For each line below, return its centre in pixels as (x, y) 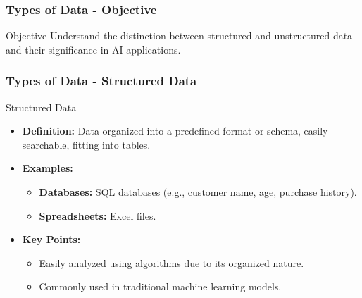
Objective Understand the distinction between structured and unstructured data (179, 36)
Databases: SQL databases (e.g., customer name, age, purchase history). (198, 192)
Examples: (48, 168)
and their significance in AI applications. (93, 49)
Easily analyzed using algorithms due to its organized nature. (171, 262)
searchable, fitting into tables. (86, 144)
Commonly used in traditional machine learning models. (160, 286)
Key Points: (51, 239)
